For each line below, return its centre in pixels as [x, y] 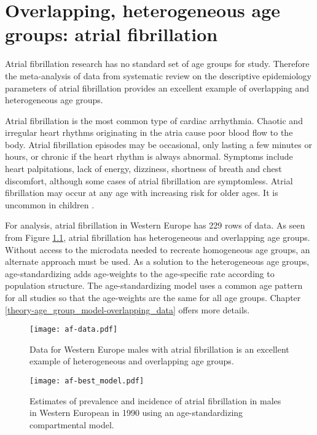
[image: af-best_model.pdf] [87, 381]
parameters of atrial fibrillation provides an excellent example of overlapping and [157, 88]
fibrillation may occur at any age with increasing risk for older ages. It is [142, 193]
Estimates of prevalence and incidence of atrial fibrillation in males [155, 400]
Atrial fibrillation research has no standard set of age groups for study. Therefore [157, 64]
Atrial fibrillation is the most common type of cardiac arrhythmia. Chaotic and [154, 120]
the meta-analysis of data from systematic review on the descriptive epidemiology [158, 75]
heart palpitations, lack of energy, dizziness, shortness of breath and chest [143, 169]
